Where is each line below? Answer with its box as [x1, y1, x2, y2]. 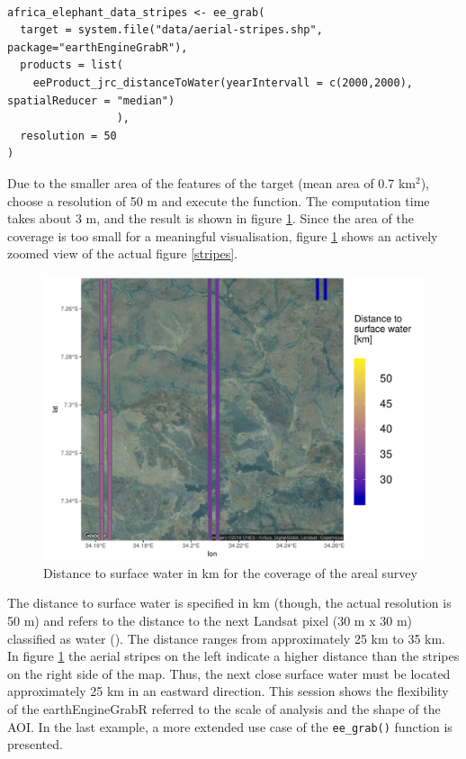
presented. [7, 735, 63, 754]
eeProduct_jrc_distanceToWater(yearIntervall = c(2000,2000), [32, 76, 414, 89]
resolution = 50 [20, 129, 117, 142]
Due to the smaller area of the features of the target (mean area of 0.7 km [7, 173, 416, 192]
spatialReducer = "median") [7, 94, 175, 107]
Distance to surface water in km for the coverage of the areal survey [43, 563, 417, 582]
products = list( [20, 59, 123, 72]
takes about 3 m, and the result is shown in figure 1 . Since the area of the [7, 209, 414, 228]
